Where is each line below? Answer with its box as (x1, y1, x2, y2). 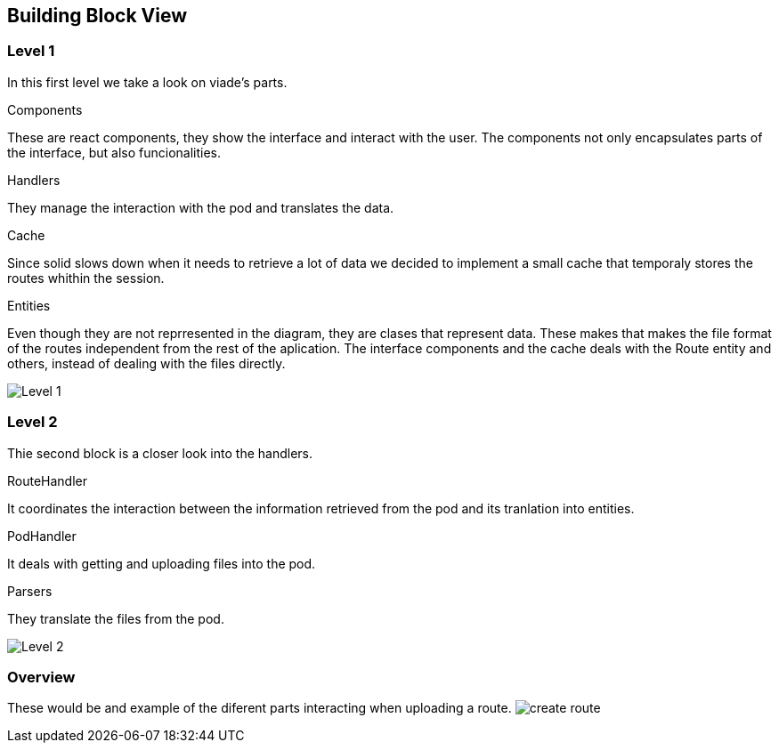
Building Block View (7, 4, 188, 27)
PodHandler (7, 528, 77, 544)
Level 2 (7, 413, 58, 431)
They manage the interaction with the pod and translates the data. (7, 199, 394, 215)
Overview (7, 667, 76, 686)
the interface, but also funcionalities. (7, 144, 221, 160)
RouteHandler (7, 472, 88, 488)
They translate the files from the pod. (7, 610, 224, 626)
